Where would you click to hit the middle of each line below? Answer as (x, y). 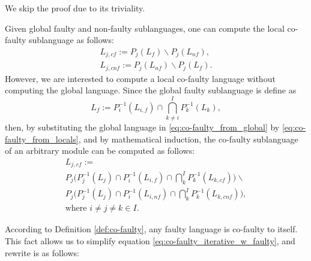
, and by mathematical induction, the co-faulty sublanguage (188, 139)
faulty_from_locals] (42, 139)
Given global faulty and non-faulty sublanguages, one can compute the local (145, 28)
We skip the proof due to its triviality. (75, 8)
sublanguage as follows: (71, 40)
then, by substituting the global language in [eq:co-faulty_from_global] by (142, 127)
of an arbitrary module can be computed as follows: (100, 151)
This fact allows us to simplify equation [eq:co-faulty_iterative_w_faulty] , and (150, 241)
